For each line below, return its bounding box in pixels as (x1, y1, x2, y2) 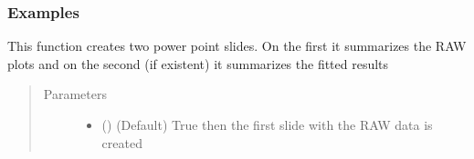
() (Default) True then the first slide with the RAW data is (101, 115, 433, 134)
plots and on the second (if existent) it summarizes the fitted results (7, 54, 389, 73)
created (101, 133, 142, 152)
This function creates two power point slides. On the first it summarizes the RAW (7, 36, 467, 55)
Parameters (43, 84, 107, 104)
